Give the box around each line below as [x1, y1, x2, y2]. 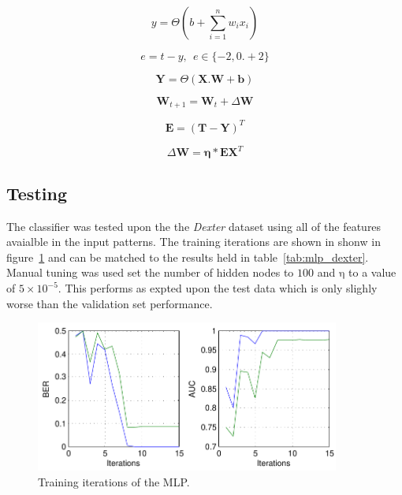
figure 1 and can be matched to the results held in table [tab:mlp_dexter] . [6, 248, 369, 265]
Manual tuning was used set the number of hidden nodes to [6, 264, 294, 281]
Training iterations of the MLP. [38, 473, 190, 489]
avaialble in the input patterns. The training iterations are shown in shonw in [6, 233, 381, 250]
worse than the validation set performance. [6, 295, 213, 311]
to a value [348, 264, 396, 281]
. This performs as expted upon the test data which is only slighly [58, 280, 378, 296]
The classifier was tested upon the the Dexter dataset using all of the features [6, 218, 382, 234]
